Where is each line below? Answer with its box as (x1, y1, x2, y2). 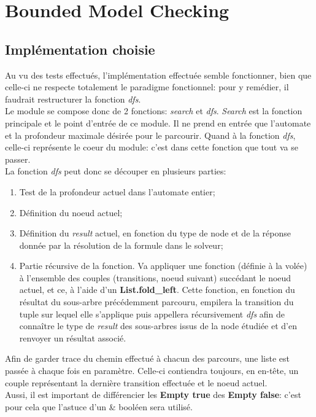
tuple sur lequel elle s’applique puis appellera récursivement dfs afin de (19, 307, 285, 320)
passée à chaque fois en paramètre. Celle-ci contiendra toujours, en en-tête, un (5, 364, 299, 377)
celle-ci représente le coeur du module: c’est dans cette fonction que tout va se (5, 141, 298, 154)
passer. (5, 152, 31, 165)
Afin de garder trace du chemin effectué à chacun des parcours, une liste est (5, 352, 290, 365)
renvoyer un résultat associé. (19, 331, 126, 344)
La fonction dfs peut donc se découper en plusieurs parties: (5, 165, 226, 177)
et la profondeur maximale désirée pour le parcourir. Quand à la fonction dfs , (5, 128, 296, 141)
